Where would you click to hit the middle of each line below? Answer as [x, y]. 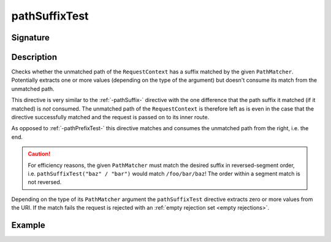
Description [34, 57]
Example [28, 225]
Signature [31, 38]
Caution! [39, 154]
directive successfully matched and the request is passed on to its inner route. [110, 117]
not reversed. [45, 182]
